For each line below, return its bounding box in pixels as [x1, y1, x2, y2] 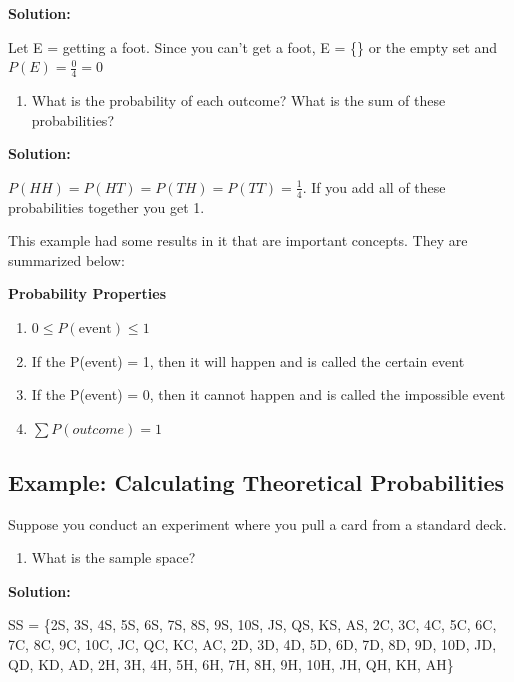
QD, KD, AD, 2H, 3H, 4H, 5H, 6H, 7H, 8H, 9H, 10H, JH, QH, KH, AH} [8, 653, 454, 674]
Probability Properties [8, 283, 167, 304]
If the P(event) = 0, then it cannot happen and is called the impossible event [31, 384, 506, 405]
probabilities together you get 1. [8, 196, 205, 217]
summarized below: [8, 249, 125, 270]
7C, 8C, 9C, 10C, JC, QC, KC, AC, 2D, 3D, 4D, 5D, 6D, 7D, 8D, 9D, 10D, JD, [8, 633, 497, 654]
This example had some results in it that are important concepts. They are [8, 230, 468, 251]
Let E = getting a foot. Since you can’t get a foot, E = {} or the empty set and [8, 36, 498, 57]
